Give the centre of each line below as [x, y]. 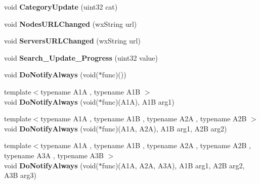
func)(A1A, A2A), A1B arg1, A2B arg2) [164, 128]
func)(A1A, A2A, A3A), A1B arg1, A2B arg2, [173, 165]
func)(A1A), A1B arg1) [138, 101]
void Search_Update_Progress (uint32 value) [81, 57]
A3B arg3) [20, 175]
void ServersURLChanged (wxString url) [72, 41]
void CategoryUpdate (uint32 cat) [61, 7]
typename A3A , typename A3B [54, 155]
